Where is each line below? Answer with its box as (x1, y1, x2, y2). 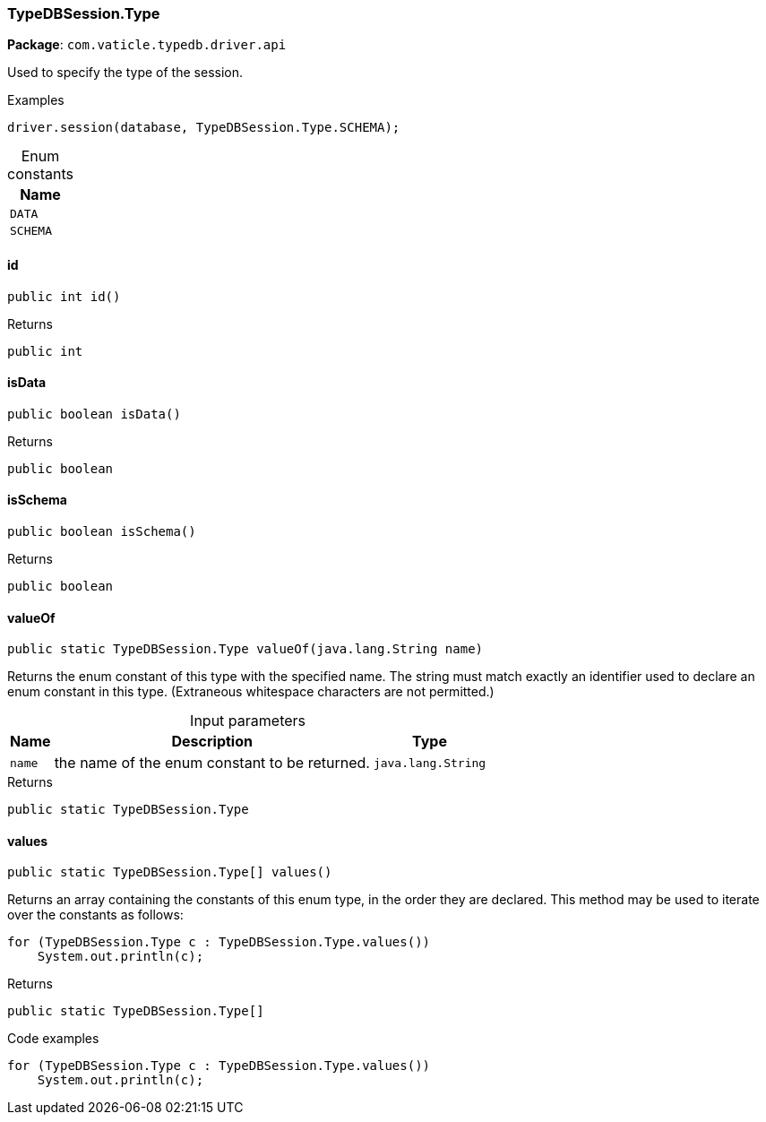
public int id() (7, 289, 121, 304)
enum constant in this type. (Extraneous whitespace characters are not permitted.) (7, 684, 495, 700)
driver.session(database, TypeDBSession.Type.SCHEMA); (7, 120, 400, 135)
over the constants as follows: (7, 907, 184, 923)
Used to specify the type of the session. (7, 65, 243, 81)
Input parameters (190, 712, 306, 730)
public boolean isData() (7, 406, 181, 421)
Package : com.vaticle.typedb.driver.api (7, 37, 287, 53)
